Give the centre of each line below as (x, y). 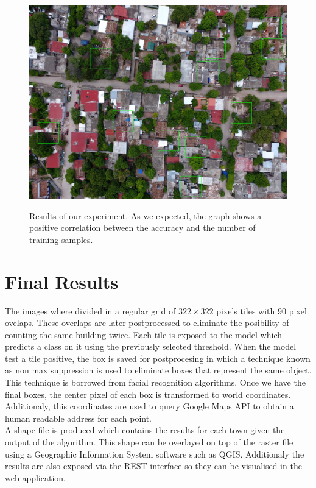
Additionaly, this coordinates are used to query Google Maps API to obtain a (149, 406)
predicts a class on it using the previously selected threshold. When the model (151, 346)
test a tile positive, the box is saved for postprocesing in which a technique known (158, 358)
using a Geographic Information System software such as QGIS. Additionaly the (155, 454)
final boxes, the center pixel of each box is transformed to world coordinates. (148, 394)
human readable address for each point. (79, 418)
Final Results (62, 281)
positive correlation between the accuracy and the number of (142, 228)
